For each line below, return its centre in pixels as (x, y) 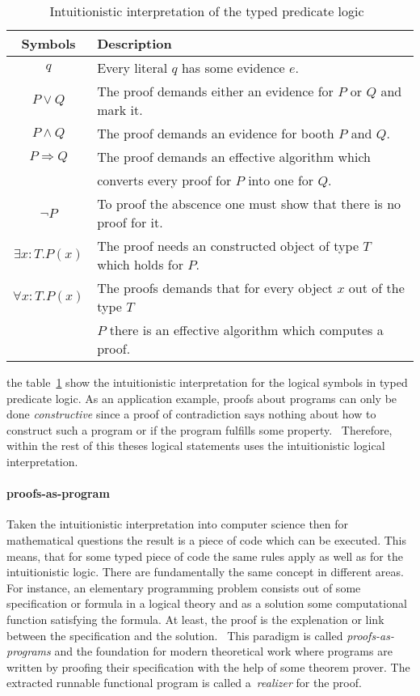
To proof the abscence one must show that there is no (249, 204)
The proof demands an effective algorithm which (234, 157)
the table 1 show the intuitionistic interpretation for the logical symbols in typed (207, 382)
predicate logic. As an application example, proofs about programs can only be (202, 398)
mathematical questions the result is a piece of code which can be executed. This (207, 539)
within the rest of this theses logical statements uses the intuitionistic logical (196, 446)
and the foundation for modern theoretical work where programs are (223, 651)
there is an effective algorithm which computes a (246, 330)
